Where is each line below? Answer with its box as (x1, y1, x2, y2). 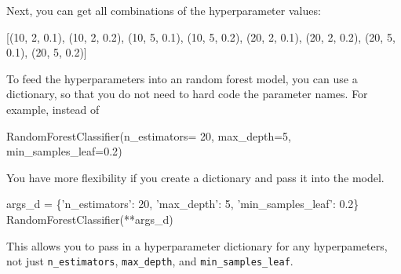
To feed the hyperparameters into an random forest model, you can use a (6, 70, 358, 86)
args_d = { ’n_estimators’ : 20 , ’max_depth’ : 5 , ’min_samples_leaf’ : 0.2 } (6, 195, 359, 212)
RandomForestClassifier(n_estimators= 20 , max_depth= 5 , (6, 127, 291, 144)
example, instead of (6, 100, 100, 117)
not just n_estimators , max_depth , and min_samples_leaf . (6, 253, 293, 269)
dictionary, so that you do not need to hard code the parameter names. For (6, 86, 368, 102)
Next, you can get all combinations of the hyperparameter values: (6, 2, 321, 18)
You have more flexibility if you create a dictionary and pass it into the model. (6, 169, 385, 185)
